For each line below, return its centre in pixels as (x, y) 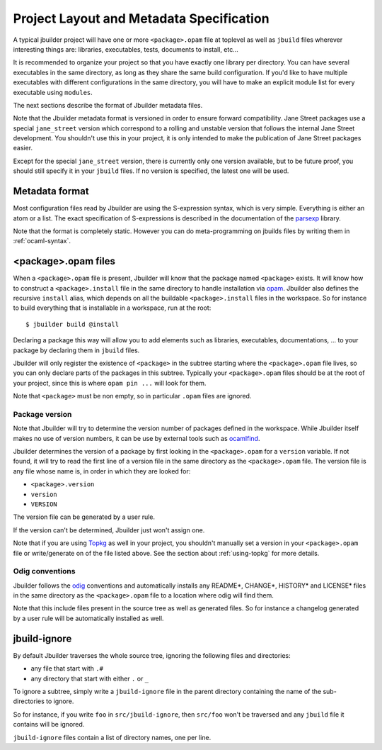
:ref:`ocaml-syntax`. (42, 241)
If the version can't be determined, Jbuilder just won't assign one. (109, 530)
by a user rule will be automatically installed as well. (88, 618)
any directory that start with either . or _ (90, 678)
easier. (23, 148)
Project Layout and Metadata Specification (141, 18)
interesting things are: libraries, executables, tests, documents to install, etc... (126, 49)
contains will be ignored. (49, 724)
